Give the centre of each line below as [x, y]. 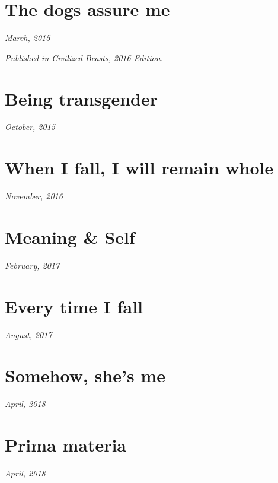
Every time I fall [74, 306]
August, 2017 [28, 334]
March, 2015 [28, 38]
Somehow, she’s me [85, 375]
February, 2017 [32, 265]
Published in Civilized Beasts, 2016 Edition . [84, 57]
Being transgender [82, 98]
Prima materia [66, 445]
